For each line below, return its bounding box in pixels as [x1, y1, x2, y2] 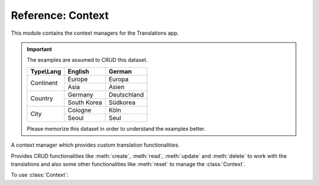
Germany [67, 90, 94, 98]
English [67, 67, 90, 75]
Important [27, 45, 53, 52]
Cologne [67, 106, 92, 114]
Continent [30, 79, 58, 87]
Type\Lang [30, 67, 61, 75]
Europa [108, 75, 129, 83]
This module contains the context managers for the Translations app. [11, 29, 179, 37]
